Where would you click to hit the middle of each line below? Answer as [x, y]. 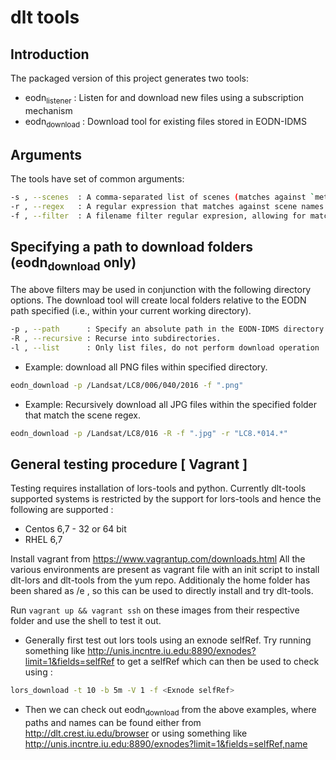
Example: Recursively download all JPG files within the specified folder [171, 404]
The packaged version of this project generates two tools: [129, 78]
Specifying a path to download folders [131, 247]
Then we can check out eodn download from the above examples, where [170, 711]
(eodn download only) [73, 264]
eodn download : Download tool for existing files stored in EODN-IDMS [165, 122]
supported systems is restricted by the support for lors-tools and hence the [166, 499]
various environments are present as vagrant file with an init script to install [165, 570]
